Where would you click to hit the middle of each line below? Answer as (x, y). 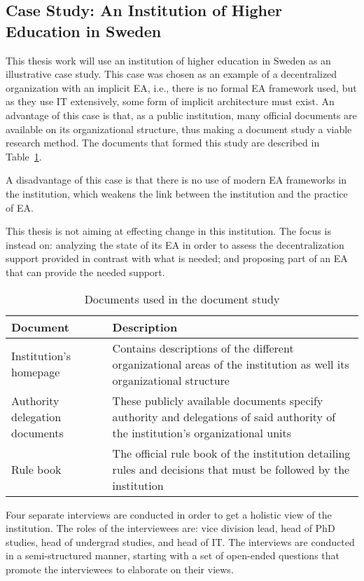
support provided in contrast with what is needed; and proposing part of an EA (177, 258)
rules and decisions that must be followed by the (231, 469)
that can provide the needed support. (85, 272)
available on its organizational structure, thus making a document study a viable (179, 129)
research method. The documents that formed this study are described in (163, 143)
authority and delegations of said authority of (224, 416)
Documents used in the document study (182, 299)
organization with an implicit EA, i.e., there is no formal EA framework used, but (181, 87)
